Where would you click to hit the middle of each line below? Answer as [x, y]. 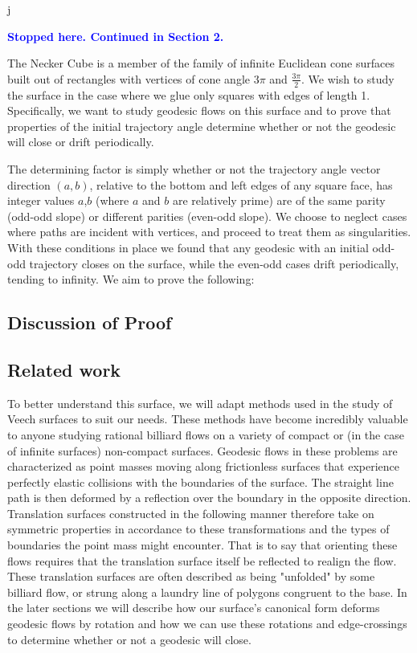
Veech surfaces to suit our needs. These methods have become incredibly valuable [208, 419]
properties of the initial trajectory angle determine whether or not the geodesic [202, 126]
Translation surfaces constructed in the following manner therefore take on [191, 513]
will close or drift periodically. [81, 142]
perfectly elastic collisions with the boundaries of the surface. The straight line [200, 482]
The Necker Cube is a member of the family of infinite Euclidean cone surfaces [201, 63]
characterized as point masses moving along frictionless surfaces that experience [204, 466]
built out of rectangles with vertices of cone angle [129, 78]
